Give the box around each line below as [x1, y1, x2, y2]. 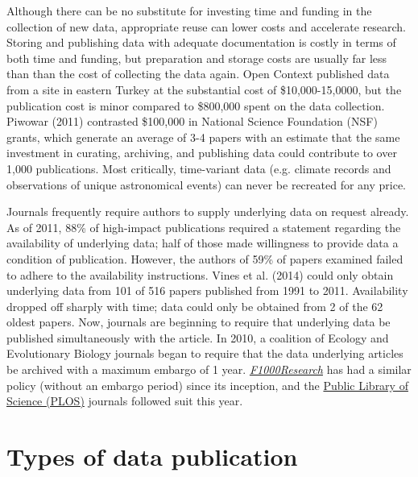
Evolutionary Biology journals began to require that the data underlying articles [6, 345, 404, 362]
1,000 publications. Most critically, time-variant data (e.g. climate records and [6, 160, 391, 176]
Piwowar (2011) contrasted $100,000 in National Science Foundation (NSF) [6, 113, 378, 130]
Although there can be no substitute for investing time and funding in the [6, 2, 372, 19]
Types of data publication [6, 440, 298, 473]
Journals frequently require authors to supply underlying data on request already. [6, 203, 409, 220]
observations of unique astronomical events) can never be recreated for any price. [6, 176, 407, 193]
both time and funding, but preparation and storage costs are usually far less [6, 49, 387, 66]
